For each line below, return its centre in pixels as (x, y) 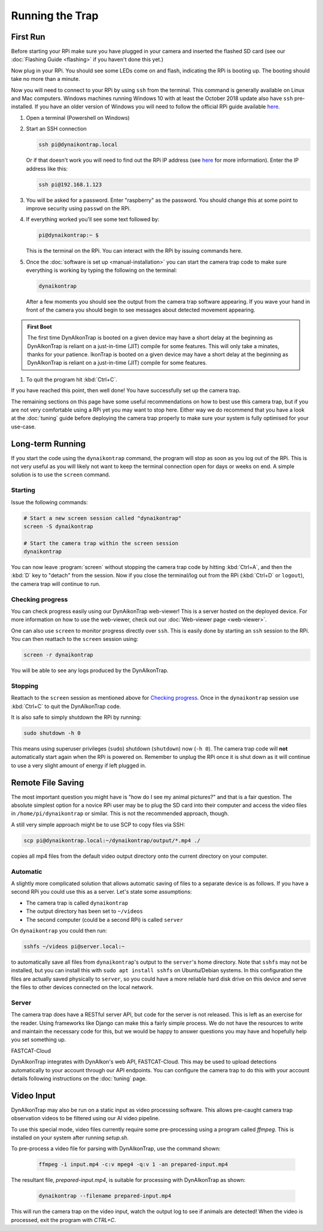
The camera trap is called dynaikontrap (77, 903)
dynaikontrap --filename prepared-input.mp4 (105, 1196)
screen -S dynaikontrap (59, 526)
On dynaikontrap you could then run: (59, 930)
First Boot (39, 326)
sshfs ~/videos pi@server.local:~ (74, 946)
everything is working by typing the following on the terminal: (102, 270)
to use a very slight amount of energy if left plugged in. (79, 765)
